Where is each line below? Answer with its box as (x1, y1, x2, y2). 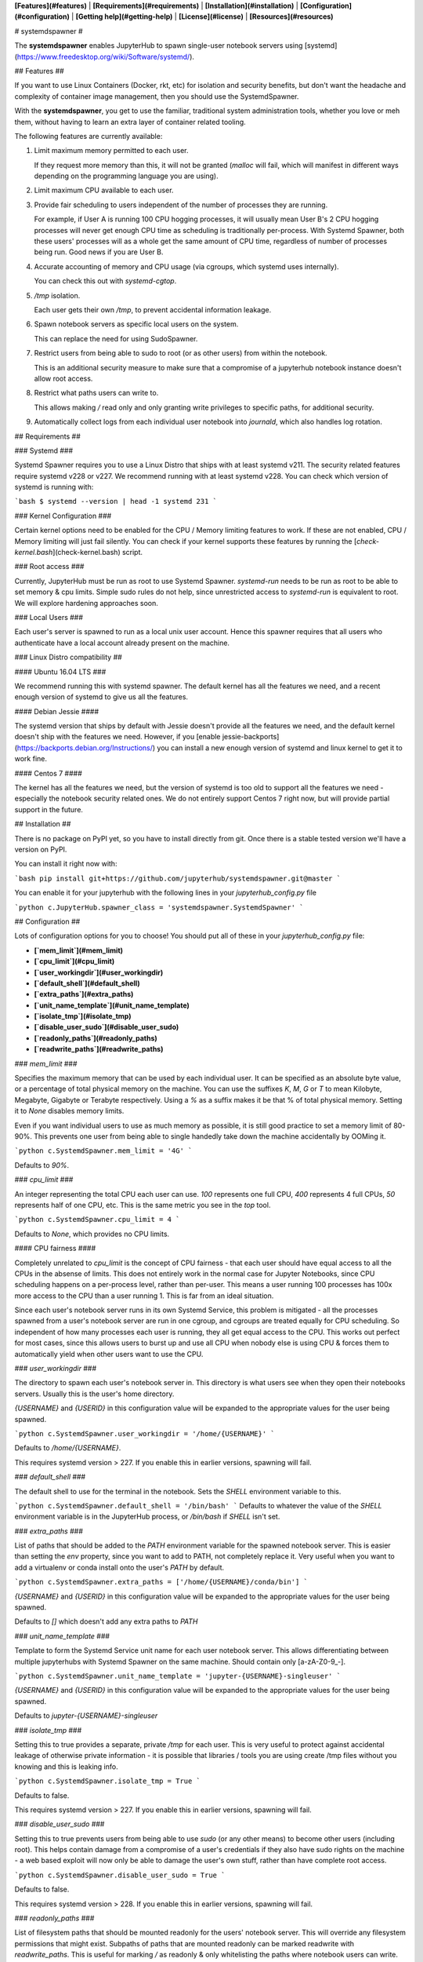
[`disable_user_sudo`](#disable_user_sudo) (34, 1023, 179, 1032)
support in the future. (14, 804, 84, 814)
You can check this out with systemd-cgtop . (34, 276, 177, 286)
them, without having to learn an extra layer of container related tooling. (14, 117, 246, 126)
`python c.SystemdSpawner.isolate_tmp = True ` (14, 1777, 201, 1785)
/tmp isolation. (34, 290, 81, 300)
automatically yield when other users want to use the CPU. (14, 1349, 204, 1358)
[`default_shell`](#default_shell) (34, 978, 140, 988)
